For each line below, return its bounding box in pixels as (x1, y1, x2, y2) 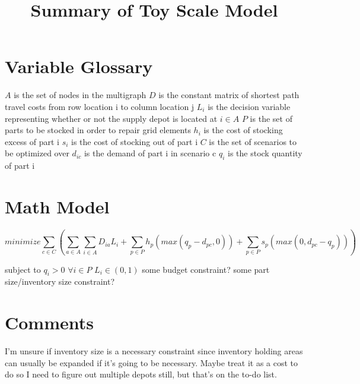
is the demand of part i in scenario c (84, 147, 216, 159)
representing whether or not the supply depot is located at (5, 112, 218, 124)
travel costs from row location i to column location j (5, 100, 195, 112)
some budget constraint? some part (142, 263, 270, 275)
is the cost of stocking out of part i (71, 135, 198, 147)
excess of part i (5, 135, 59, 147)
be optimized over (5, 147, 69, 159)
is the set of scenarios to (209, 135, 297, 147)
